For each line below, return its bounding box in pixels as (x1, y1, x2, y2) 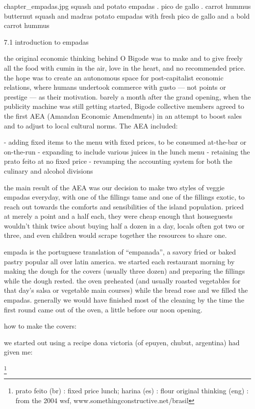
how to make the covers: (4, 321, 76, 331)
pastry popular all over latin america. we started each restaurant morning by (4, 256, 235, 266)
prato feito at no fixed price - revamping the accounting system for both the (4, 156, 232, 166)
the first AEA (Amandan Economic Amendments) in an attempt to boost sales (4, 110, 242, 121)
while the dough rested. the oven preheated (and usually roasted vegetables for (4, 275, 241, 285)
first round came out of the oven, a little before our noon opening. (4, 304, 203, 314)
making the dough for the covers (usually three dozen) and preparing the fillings (4, 266, 245, 276)
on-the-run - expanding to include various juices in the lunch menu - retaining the (4, 146, 250, 156)
